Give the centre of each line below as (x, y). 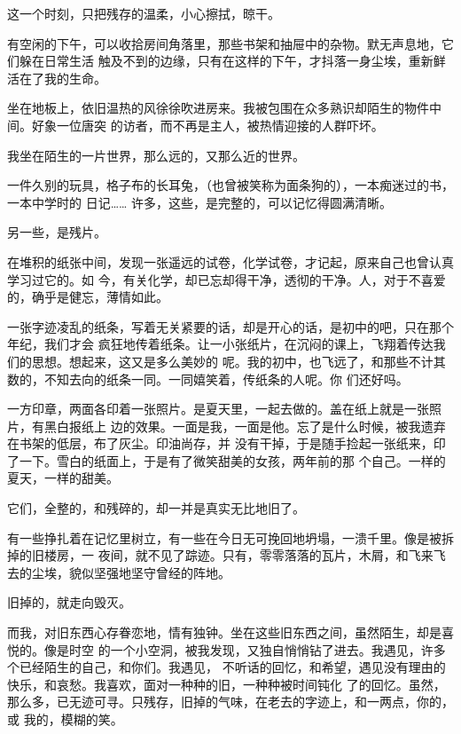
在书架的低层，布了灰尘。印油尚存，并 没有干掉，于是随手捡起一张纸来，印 (227, 443)
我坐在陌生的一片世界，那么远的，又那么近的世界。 (156, 155)
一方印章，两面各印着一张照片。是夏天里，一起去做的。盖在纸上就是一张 (218, 409)
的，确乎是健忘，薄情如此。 (88, 297)
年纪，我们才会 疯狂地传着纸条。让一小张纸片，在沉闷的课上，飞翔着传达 (220, 344)
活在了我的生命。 (57, 78)
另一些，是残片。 (57, 232)
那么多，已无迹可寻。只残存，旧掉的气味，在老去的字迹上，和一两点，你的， (230, 702)
